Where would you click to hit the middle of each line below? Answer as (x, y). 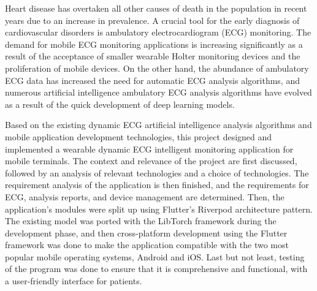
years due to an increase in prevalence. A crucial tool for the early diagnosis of (152, 20)
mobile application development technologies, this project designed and (139, 136)
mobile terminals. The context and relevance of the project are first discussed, (151, 161)
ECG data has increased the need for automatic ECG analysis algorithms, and (152, 80)
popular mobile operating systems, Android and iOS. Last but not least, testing (155, 256)
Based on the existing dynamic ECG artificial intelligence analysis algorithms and (158, 125)
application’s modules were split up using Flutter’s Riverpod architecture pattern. (159, 209)
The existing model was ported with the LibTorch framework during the (141, 221)
